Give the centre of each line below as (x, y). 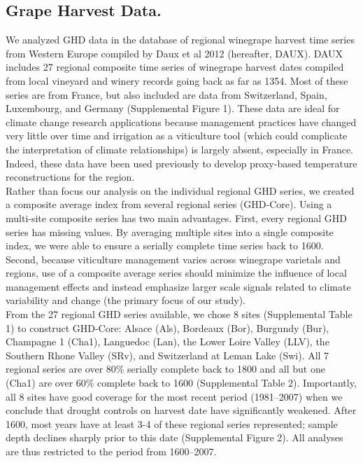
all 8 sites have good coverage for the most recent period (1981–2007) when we (174, 396)
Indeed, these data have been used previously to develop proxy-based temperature (181, 163)
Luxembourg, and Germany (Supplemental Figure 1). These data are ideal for (173, 108)
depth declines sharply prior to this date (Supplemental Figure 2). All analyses (175, 437)
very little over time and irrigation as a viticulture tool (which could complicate (177, 136)
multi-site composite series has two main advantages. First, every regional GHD (177, 217)
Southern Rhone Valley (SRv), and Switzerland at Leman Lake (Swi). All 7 (168, 355)
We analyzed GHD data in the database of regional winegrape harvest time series (180, 40)
